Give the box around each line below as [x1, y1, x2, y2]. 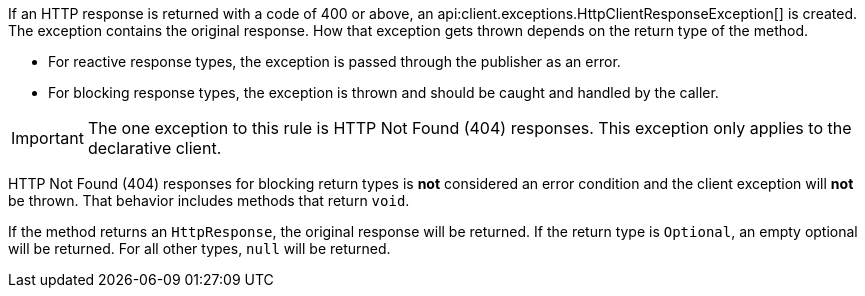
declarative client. [87, 138, 222, 158]
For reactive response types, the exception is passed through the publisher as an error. [48, 53, 621, 70]
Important [11, 128, 84, 148]
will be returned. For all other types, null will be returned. [8, 240, 391, 257]
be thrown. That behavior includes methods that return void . [8, 192, 410, 209]
